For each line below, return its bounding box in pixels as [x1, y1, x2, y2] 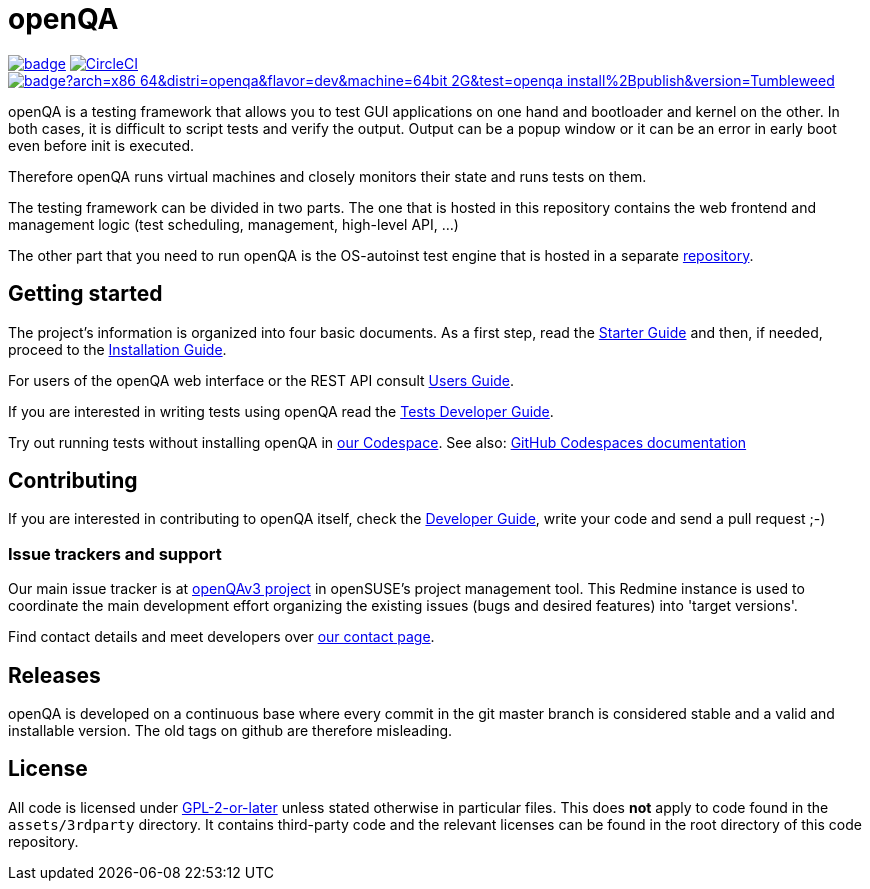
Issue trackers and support [8, 543, 222, 564]
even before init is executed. [8, 136, 195, 154]
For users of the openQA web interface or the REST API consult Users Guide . [8, 371, 515, 389]
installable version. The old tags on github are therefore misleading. [8, 722, 453, 740]
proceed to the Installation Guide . [8, 340, 227, 358]
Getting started [8, 281, 163, 307]
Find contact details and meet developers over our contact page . [8, 628, 435, 646]
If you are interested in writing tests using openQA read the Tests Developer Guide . [8, 402, 554, 420]
